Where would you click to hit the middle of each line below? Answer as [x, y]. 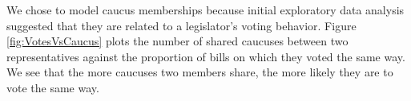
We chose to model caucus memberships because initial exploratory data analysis [205, 10]
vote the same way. [53, 87]
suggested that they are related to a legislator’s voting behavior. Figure [181, 25]
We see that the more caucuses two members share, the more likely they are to [200, 72]
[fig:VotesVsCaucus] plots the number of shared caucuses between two [177, 41]
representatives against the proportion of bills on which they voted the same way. [206, 56]
